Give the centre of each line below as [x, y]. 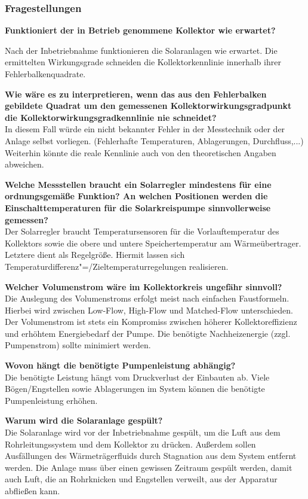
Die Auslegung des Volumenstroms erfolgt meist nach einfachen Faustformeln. [147, 298]
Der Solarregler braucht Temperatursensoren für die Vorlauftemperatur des [142, 231]
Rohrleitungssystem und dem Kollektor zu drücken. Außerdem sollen [130, 444]
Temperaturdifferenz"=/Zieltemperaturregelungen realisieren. [117, 266]
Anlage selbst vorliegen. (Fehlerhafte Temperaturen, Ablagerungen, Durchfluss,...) [154, 140]
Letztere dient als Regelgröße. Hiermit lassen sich [95, 255]
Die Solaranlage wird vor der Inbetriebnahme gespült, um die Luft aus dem [143, 432]
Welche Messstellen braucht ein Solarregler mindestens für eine [138, 184]
